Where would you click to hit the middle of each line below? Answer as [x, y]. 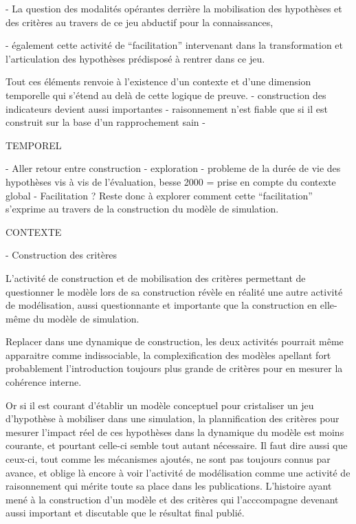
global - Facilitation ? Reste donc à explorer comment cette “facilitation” [159, 195]
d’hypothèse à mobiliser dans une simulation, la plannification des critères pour [173, 418]
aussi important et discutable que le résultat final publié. [125, 513]
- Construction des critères [62, 255]
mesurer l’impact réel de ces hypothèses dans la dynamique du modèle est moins [175, 432]
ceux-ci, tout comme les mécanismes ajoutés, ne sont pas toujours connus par [168, 459]
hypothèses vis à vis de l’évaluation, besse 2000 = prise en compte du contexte [171, 181]
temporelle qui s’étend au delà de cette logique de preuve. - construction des [166, 95]
